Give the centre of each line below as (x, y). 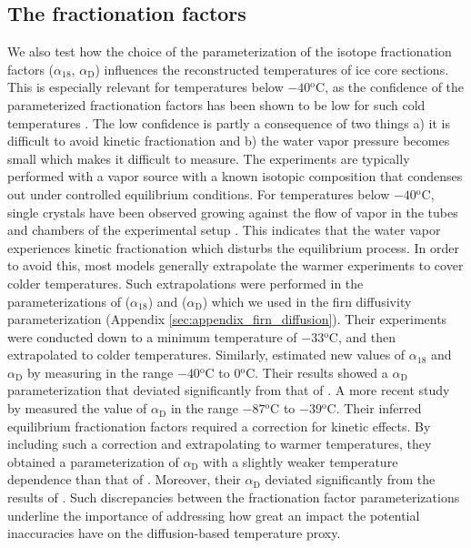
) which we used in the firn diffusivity (307, 301)
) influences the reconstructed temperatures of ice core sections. (272, 69)
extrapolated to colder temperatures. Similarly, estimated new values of (206, 355)
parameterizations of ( (69, 301)
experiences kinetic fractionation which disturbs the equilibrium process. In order (233, 247)
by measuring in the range (100, 372)
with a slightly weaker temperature (301, 461)
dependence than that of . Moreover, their (124, 479)
